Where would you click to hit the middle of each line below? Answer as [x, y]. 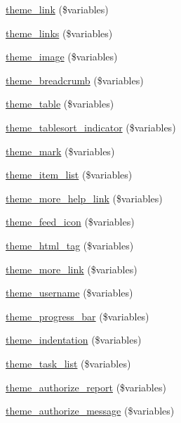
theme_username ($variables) [69, 293]
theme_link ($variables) [57, 9]
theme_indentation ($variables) [74, 340]
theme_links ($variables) [59, 33]
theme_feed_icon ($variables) [70, 222]
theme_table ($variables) [60, 104]
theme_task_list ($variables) [68, 363]
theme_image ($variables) [62, 57]
